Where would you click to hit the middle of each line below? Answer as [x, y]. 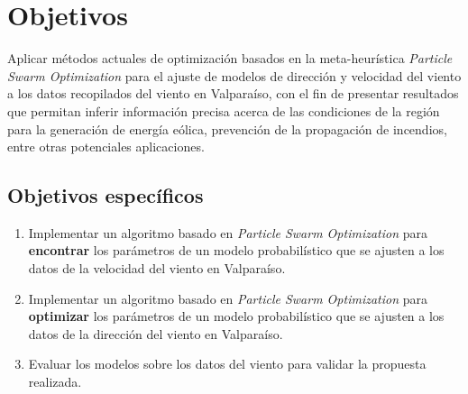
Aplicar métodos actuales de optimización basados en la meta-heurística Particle [230, 58]
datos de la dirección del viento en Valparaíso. [156, 333]
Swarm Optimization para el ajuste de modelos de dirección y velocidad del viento [234, 75]
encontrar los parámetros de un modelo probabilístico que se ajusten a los [236, 250]
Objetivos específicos [106, 195]
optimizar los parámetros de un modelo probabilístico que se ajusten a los [236, 316]
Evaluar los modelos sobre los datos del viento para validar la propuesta [227, 364]
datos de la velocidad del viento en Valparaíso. [157, 268]
